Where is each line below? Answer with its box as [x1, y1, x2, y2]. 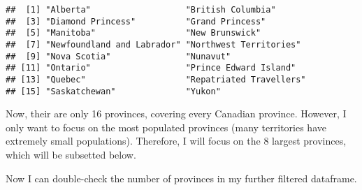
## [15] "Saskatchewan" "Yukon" [6, 86, 221, 96]
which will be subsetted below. [6, 147, 136, 162]
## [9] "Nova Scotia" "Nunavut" [6, 51, 231, 61]
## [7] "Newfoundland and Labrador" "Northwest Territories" [6, 39, 301, 50]
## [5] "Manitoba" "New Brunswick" [6, 28, 261, 38]
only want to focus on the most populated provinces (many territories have [6, 119, 326, 134]
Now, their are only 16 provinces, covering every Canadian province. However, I [6, 106, 347, 121]
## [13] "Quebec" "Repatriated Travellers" [6, 74, 306, 85]
